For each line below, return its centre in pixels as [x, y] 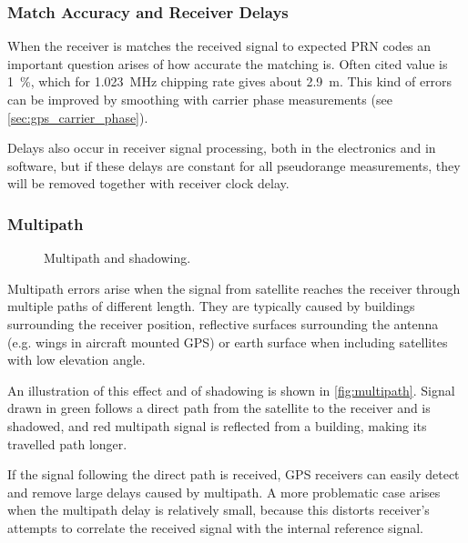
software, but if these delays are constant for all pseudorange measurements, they [234, 165]
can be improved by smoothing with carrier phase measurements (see [200, 99]
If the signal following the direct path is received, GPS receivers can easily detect [234, 474]
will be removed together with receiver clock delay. [148, 183]
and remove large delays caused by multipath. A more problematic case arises [224, 492]
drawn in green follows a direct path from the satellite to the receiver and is [219, 408]
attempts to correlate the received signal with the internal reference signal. [215, 527]
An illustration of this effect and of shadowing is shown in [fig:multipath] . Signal [231, 390]
